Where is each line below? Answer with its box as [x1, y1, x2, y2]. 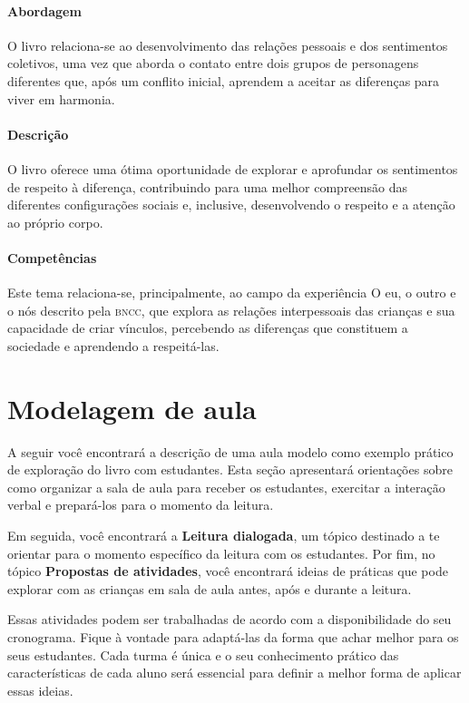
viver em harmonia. [7, 89, 115, 108]
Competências [7, 248, 97, 267]
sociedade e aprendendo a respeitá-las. [7, 336, 220, 355]
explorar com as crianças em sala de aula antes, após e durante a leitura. [7, 579, 412, 598]
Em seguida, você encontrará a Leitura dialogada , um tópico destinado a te [7, 526, 440, 545]
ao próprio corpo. [7, 212, 103, 231]
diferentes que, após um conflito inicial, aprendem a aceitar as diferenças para [7, 71, 440, 90]
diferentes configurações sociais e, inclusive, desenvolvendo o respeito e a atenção [7, 195, 455, 214]
